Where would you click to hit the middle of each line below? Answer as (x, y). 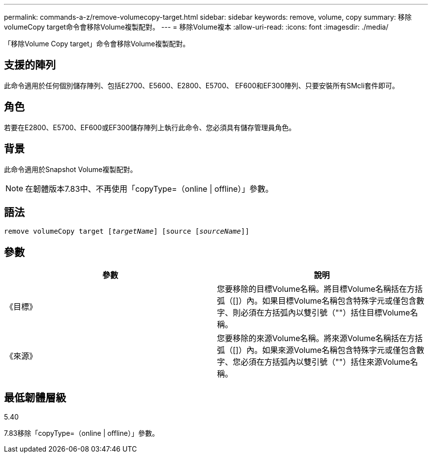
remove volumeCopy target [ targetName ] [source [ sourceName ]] (127, 231)
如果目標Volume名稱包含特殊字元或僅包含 (339, 301)
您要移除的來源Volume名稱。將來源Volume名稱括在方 (316, 338)
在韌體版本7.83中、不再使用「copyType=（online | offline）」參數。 (149, 189)
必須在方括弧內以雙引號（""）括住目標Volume (325, 313)
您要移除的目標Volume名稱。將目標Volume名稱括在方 (316, 289)
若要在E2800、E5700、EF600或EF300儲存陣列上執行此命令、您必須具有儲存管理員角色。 (150, 127)
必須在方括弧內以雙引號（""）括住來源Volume (325, 362)
